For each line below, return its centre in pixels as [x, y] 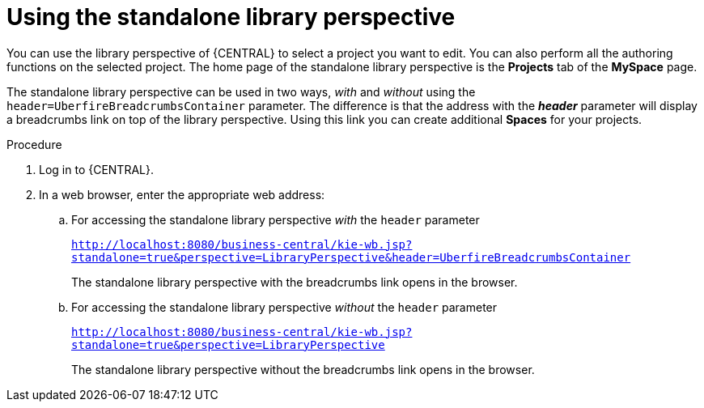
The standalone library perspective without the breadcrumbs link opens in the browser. [303, 369]
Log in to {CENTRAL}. [96, 169]
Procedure [34, 144]
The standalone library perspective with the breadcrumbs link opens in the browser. [295, 282]
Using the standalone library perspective [231, 17]
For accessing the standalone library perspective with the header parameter [276, 219]
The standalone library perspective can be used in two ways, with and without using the [241, 91]
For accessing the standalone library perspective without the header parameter [284, 307]
